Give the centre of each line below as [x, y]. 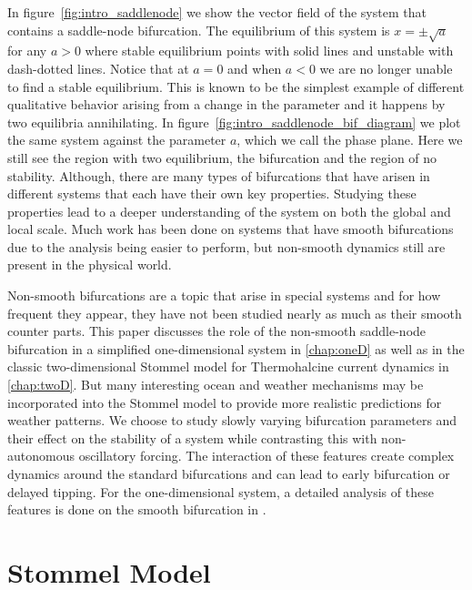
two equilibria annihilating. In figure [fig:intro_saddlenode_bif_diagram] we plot [234, 122]
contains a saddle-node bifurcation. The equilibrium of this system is [199, 30]
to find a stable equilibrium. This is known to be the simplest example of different [236, 86]
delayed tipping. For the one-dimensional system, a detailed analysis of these [221, 491]
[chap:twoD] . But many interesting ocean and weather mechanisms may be [216, 385]
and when [255, 68]
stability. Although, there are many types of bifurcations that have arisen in [219, 175]
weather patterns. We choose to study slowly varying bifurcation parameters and [232, 420]
